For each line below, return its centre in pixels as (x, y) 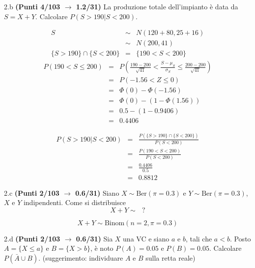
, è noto (102, 248)
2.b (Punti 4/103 (32, 6)
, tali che (199, 238)
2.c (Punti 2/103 (32, 193)
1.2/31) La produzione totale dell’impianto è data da (157, 6)
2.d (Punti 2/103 (32, 238)
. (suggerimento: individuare (81, 258)
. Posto (240, 238)
